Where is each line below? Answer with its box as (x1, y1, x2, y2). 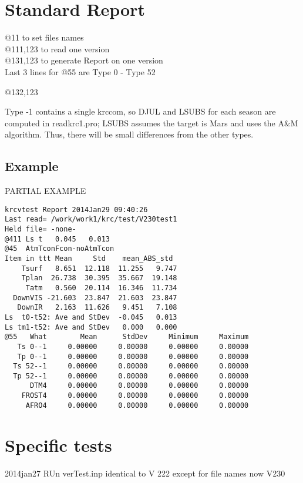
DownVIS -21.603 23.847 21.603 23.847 (13, 293, 177, 302)
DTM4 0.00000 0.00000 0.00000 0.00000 (29, 381, 249, 390)
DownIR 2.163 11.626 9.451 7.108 (17, 303, 177, 312)
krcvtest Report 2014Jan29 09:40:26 (5, 205, 148, 214)
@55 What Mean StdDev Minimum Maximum (5, 333, 249, 341)
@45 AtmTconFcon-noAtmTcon (5, 244, 115, 253)
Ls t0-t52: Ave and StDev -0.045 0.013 (5, 313, 177, 321)
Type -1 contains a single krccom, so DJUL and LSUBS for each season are (5, 105, 276, 118)
